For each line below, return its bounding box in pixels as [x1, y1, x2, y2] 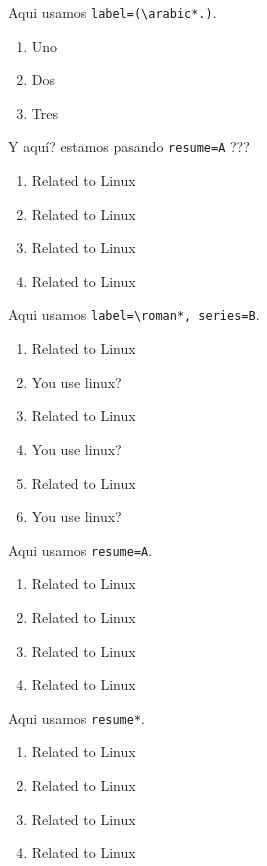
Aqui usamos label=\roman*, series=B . [8, 304, 260, 325]
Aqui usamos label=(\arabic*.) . [8, 2, 217, 22]
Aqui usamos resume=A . [8, 539, 153, 560]
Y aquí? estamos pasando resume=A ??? [8, 136, 250, 157]
